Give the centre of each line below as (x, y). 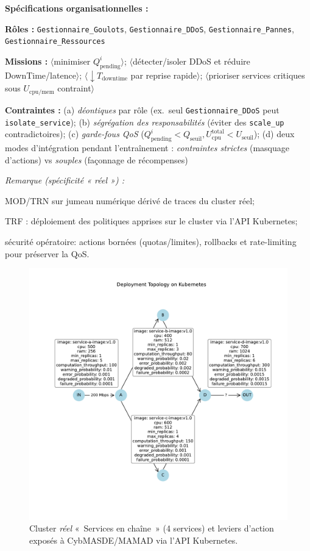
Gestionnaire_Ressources (55, 42)
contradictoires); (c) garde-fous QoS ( (75, 134)
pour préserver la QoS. (47, 253)
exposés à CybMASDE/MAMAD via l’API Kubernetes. (134, 540)
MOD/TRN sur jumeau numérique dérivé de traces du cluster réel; (130, 200)
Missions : (26, 61)
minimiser (72, 61)
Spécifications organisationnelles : (77, 8)
